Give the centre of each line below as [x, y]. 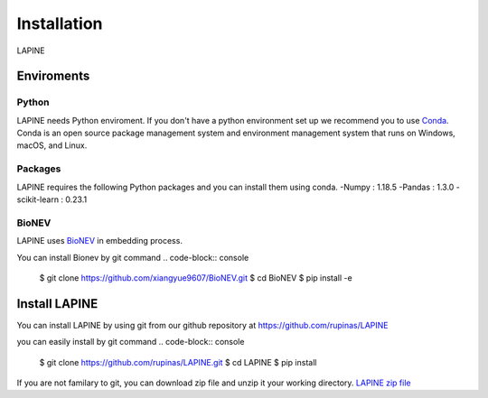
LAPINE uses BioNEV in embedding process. [99, 241]
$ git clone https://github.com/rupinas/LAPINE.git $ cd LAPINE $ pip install [178, 362]
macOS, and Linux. [52, 145]
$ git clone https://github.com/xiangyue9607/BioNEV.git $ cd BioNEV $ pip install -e [196, 278]
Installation [60, 23]
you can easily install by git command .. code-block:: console [131, 342]
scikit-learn [38, 199]
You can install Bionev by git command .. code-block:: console [133, 257]
